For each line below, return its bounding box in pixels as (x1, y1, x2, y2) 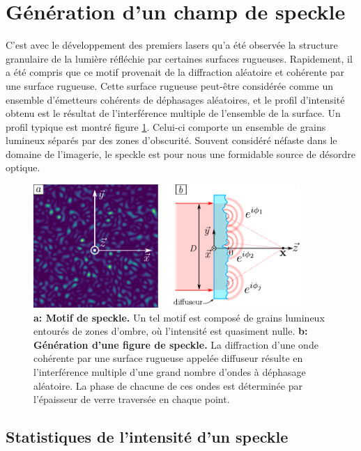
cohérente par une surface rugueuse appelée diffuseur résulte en (33, 351, 303, 365)
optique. (6, 160, 40, 175)
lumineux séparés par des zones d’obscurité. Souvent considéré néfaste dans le (6, 133, 337, 148)
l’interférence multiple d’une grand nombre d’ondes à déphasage (33, 364, 306, 379)
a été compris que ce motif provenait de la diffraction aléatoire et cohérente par (6, 65, 344, 79)
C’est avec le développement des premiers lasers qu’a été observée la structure (6, 38, 338, 52)
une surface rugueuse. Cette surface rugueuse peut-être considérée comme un (6, 78, 333, 93)
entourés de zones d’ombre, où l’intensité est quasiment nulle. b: (33, 324, 308, 338)
